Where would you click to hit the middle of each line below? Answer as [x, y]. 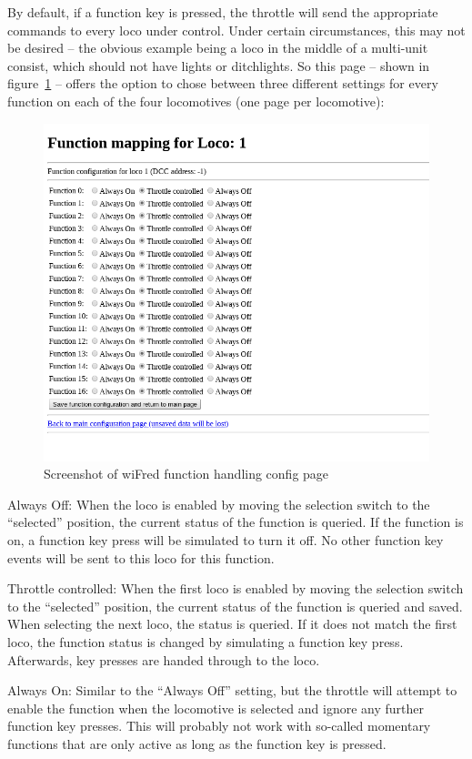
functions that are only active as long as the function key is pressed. [197, 743]
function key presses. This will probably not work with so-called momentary [219, 726]
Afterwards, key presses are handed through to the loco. [164, 659]
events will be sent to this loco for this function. [141, 557]
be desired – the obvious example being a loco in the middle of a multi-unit [218, 48]
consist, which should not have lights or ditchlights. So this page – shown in [219, 65]
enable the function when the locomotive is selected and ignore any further [216, 708]
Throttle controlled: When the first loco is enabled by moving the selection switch [236, 588]
